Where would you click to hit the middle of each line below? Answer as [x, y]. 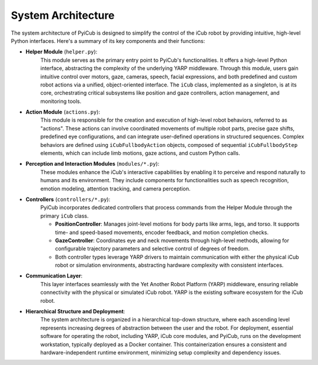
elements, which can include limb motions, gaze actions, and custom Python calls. [140, 153]
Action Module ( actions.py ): [63, 112]
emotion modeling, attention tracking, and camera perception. [115, 189]
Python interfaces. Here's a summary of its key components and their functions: [108, 41]
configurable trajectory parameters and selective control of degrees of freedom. [153, 249]
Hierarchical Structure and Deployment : [75, 312]
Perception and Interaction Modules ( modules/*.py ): [92, 164]
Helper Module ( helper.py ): [62, 52]
